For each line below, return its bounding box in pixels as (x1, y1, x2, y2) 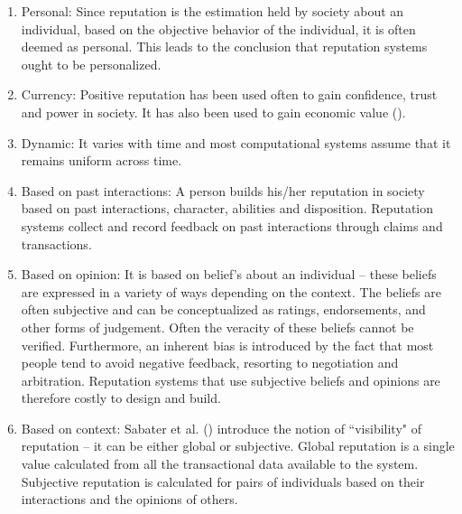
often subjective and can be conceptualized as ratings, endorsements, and (21, 300, 426, 319)
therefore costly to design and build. (21, 388, 221, 407)
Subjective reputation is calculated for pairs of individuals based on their (21, 472, 425, 491)
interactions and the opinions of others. (21, 490, 238, 509)
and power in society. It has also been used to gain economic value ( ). (21, 102, 406, 121)
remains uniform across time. (21, 151, 182, 170)
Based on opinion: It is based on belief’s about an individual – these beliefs (21, 265, 437, 284)
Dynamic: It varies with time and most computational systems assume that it (21, 133, 451, 152)
